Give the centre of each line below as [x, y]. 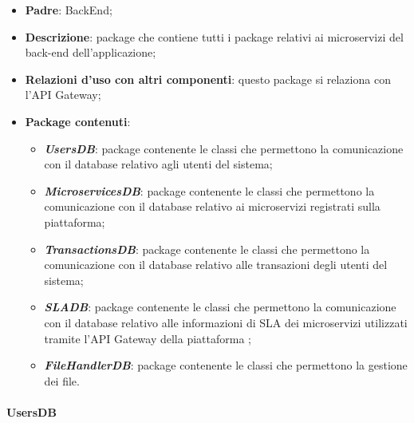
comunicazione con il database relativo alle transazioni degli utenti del [216, 265]
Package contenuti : [78, 121]
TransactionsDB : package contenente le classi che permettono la [207, 249]
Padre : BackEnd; [69, 10]
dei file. [62, 380]
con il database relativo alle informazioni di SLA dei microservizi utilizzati [226, 322]
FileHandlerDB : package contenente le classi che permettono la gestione [226, 365]
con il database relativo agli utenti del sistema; [158, 164]
